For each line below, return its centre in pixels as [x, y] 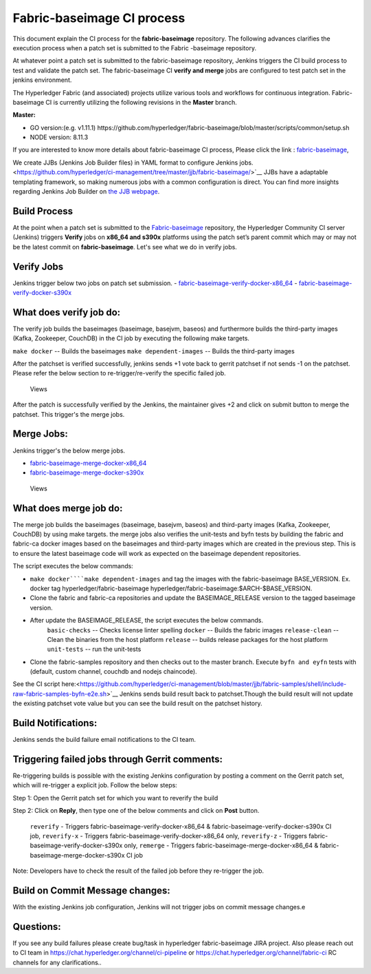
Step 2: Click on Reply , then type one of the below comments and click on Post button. [136, 811]
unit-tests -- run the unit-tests [94, 649]
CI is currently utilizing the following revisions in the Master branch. [141, 102]
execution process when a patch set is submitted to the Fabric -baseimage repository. [135, 48]
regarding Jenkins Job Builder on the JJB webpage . [86, 191]
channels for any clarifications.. [57, 962]
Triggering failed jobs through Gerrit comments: [118, 759]
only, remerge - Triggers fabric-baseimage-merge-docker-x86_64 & [221, 846]
